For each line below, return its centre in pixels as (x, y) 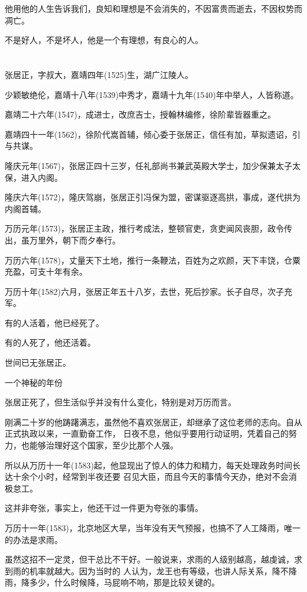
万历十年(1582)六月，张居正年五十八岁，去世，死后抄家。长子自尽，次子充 (148, 291)
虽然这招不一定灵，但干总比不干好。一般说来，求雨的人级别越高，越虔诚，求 (153, 559)
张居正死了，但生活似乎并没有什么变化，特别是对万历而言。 (120, 402)
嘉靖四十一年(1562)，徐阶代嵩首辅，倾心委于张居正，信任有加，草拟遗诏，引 (153, 134)
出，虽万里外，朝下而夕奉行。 (63, 240)
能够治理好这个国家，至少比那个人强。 (104, 445)
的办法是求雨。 (34, 539)
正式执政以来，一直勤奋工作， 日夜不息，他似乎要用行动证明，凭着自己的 (147, 433)
